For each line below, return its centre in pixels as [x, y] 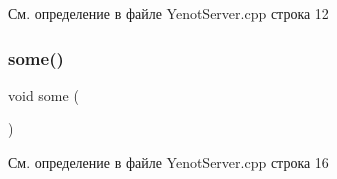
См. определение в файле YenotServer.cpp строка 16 [168, 162]
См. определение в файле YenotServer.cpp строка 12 [168, 13]
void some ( [43, 94]
